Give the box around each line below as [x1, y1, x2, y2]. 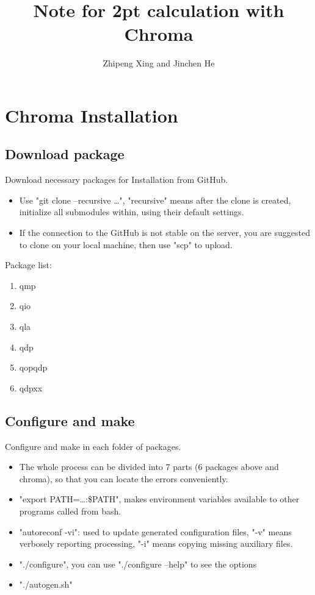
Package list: [5, 258, 52, 271]
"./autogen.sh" [19, 578, 73, 591]
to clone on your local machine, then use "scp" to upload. [19, 238, 233, 251]
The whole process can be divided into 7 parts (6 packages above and [19, 460, 279, 473]
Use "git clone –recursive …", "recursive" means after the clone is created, [19, 193, 291, 206]
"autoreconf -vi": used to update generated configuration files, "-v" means [19, 525, 292, 538]
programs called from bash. [19, 505, 121, 517]
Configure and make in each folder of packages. [5, 440, 181, 452]
